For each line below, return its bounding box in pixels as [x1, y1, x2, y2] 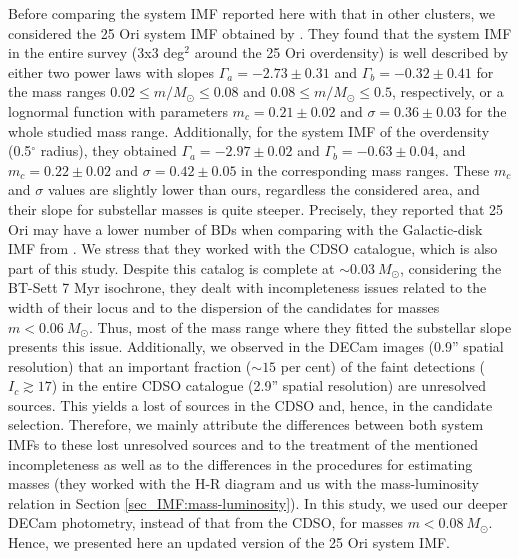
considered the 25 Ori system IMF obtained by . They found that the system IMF [8, 22, 512, 43]
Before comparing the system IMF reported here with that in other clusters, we [8, 3, 496, 23]
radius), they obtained [40, 140, 177, 161]
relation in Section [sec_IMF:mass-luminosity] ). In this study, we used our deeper [8, 492, 508, 513]
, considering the [399, 257, 502, 278]
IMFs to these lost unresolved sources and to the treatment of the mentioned [8, 434, 479, 455]
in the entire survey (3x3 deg [8, 42, 185, 63]
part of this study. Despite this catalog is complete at [8, 257, 335, 278]
